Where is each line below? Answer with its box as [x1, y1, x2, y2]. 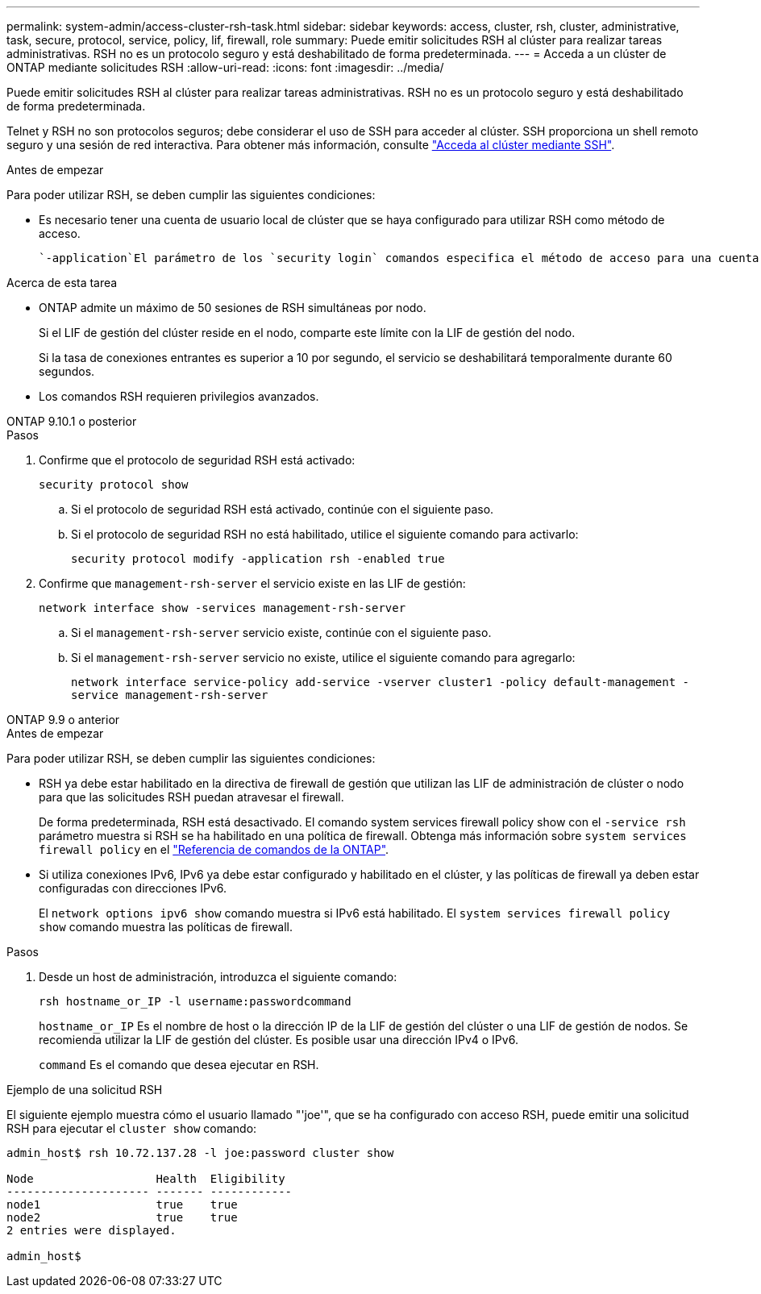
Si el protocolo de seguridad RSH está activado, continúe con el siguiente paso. [71, 502, 494, 516]
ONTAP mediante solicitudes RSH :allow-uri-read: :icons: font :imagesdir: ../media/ [6, 60, 444, 74]
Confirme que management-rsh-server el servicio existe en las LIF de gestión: [39, 576, 466, 590]
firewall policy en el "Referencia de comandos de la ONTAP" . [39, 843, 389, 856]
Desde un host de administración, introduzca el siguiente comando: [39, 970, 397, 984]
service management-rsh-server [71, 689, 268, 701]
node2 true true [6, 1211, 238, 1224]
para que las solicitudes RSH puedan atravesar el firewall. [39, 790, 344, 804]
